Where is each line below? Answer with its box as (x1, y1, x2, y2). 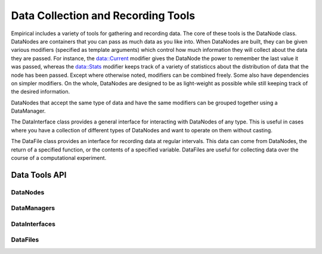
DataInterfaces (11, 219, 56, 228)
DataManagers (11, 204, 55, 212)
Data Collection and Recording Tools (11, 9, 196, 22)
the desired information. (11, 88, 70, 95)
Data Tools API (11, 170, 67, 180)
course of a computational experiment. (11, 154, 107, 162)
